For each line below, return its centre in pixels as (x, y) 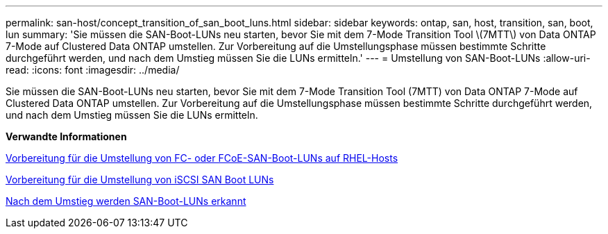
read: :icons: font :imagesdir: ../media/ (93, 70)
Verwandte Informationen (66, 136)
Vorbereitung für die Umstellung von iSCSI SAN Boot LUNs (140, 179)
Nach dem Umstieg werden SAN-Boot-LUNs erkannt (126, 201)
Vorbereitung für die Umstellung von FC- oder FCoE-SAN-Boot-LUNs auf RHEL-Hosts (202, 158)
